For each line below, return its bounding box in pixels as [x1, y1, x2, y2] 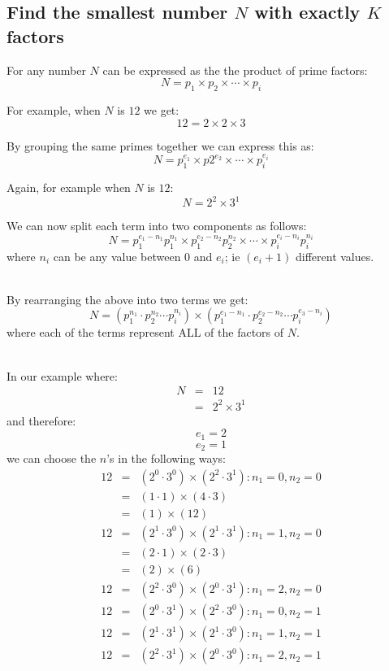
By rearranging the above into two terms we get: [6, 290, 249, 307]
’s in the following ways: [106, 450, 226, 467]
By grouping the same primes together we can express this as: [6, 137, 314, 154]
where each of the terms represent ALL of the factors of [6, 324, 284, 341]
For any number [6, 61, 86, 78]
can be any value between [53, 247, 181, 264]
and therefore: [6, 412, 76, 429]
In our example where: [6, 367, 118, 384]
